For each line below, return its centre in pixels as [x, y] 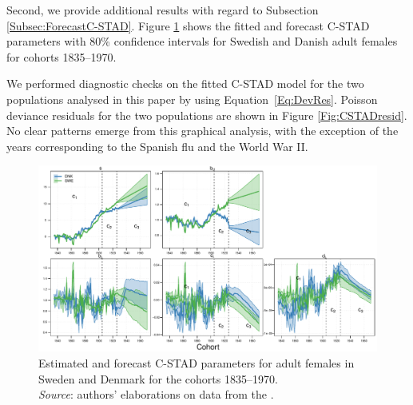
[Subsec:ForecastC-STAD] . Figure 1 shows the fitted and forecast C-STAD [188, 25]
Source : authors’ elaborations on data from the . [156, 394]
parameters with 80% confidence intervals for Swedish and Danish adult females [202, 41]
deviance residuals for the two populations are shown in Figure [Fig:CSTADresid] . [207, 115]
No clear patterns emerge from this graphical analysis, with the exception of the [203, 131]
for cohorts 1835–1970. [62, 56]
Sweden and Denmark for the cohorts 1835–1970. [158, 378]
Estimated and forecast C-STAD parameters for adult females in [197, 363]
